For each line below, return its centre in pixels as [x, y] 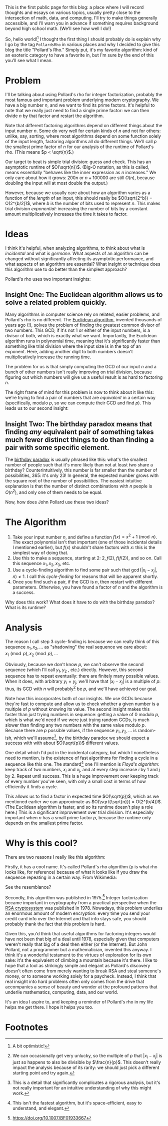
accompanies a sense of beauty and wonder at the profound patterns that [81, 987]
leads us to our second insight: [37, 408]
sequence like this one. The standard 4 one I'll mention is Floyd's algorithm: [82, 764]
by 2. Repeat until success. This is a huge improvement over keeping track [82, 776]
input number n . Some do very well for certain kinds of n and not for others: [83, 131]
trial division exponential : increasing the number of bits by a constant [76, 208]
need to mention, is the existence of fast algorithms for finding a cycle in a [81, 758]
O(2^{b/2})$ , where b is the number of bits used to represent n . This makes [83, 203]
